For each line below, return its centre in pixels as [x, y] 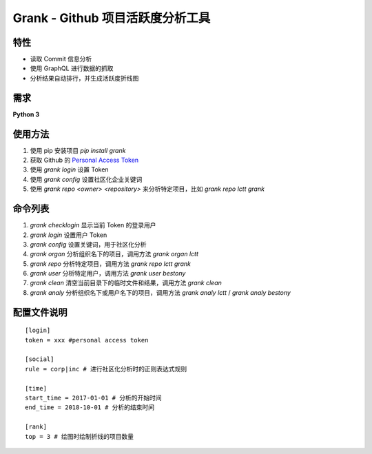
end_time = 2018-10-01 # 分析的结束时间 [90, 407]
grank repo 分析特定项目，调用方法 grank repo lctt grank [110, 264]
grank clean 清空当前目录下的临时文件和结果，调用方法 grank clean [126, 283]
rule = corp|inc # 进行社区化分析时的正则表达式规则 [106, 369]
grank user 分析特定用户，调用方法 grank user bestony [108, 274]
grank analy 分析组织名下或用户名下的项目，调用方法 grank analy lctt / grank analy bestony [160, 292]
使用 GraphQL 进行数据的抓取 [72, 68]
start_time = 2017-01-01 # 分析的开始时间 [93, 398]
